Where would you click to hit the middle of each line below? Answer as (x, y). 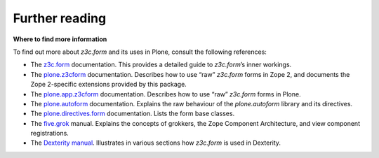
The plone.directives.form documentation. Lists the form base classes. (133, 114)
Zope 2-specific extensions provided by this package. (109, 85)
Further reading (60, 18)
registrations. (50, 134)
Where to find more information (60, 39)
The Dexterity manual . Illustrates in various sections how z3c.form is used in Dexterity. (155, 143)
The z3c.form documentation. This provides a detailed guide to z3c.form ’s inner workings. (161, 65)
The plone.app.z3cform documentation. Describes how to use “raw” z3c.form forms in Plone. (166, 94)
